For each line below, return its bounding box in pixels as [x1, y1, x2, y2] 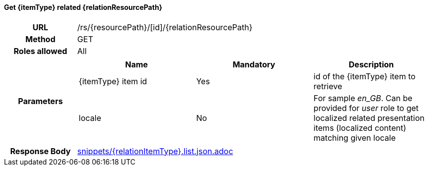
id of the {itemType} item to [314, 71, 416, 81]
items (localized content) [314, 122, 406, 133]
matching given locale [314, 132, 396, 143]
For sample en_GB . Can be [314, 93, 413, 103]
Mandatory [232, 59, 275, 69]
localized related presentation [314, 113, 425, 123]
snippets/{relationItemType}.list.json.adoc [77, 146, 233, 156]
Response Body [10, 146, 71, 156]
